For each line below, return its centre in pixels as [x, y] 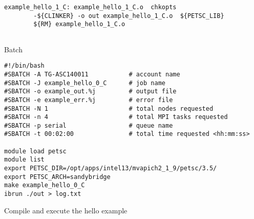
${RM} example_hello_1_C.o [79, 24]
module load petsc [35, 151]
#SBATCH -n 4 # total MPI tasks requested [116, 117]
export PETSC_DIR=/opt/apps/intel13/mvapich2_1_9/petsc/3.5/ [111, 168]
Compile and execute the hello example [66, 210]
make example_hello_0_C [45, 185]
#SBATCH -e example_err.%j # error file [89, 100]
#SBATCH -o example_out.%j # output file [90, 92]
